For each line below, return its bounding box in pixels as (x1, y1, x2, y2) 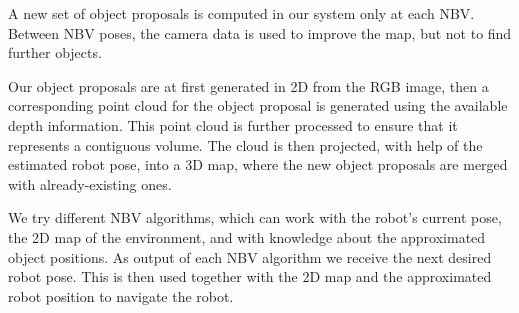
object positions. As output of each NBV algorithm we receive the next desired (8, 246, 492, 267)
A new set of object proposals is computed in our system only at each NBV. (8, 3, 475, 23)
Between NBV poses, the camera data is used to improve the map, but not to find (8, 22, 512, 43)
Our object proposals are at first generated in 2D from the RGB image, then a (8, 75, 489, 96)
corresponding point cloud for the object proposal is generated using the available (8, 95, 508, 116)
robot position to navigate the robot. (8, 285, 234, 306)
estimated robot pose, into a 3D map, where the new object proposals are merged (8, 154, 508, 175)
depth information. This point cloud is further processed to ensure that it (8, 114, 458, 135)
